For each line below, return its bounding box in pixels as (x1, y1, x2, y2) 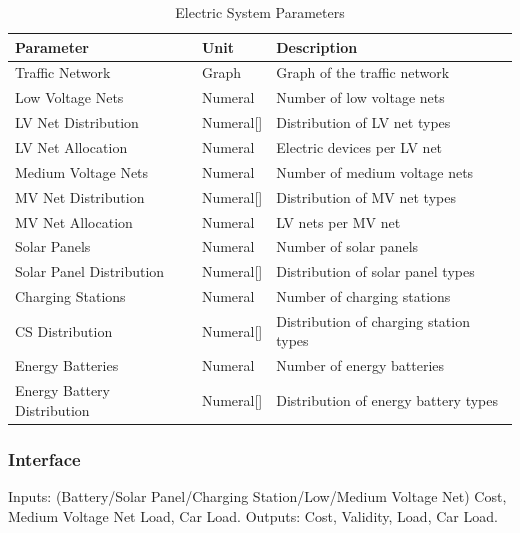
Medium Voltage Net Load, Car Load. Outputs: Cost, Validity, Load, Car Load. (8, 505, 498, 526)
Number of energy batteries (276, 355, 445, 376)
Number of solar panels (276, 236, 419, 257)
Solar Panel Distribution (15, 261, 165, 282)
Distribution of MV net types (276, 186, 456, 207)
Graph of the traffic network (276, 62, 450, 83)
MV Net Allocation (15, 211, 133, 232)
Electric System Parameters (175, 2, 345, 22)
